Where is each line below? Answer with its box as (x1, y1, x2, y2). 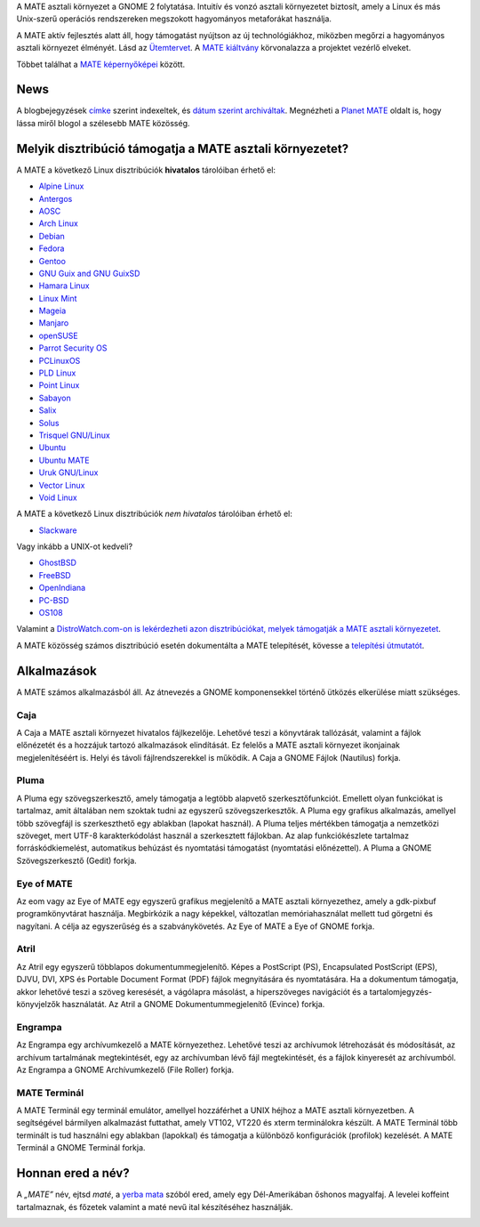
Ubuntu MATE (38, 455, 90, 465)
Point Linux (38, 380, 80, 391)
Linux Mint (38, 293, 77, 303)
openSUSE (38, 330, 79, 341)
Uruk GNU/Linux (38, 467, 99, 478)
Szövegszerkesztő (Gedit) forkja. (16, 855, 137, 866)
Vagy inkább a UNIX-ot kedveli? (16, 541, 133, 552)
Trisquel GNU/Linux (38, 430, 110, 440)
